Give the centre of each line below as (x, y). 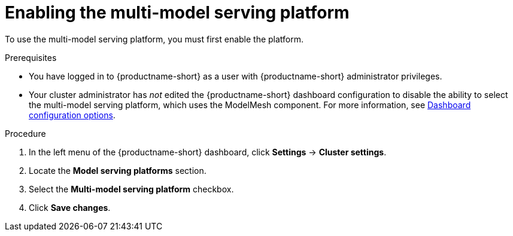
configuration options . (72, 115)
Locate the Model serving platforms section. (118, 170)
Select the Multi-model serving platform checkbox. (131, 189)
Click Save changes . (70, 207)
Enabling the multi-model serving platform (177, 13)
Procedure (25, 133)
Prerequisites (31, 57)
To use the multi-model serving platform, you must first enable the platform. (154, 39)
